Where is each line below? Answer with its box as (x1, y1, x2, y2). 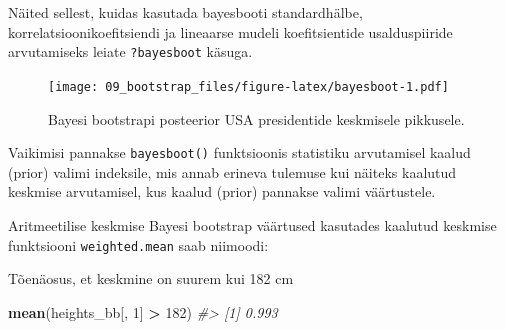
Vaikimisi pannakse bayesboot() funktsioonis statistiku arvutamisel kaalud (8, 142, 471, 163)
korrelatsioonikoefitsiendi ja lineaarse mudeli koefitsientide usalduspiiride (8, 21, 453, 42)
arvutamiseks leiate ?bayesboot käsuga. (8, 41, 253, 62)
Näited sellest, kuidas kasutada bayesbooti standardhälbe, (8, 2, 363, 22)
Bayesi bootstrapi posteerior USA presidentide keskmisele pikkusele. (48, 108, 465, 129)
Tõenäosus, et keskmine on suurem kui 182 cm (8, 268, 294, 289)
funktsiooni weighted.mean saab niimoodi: (8, 234, 269, 255)
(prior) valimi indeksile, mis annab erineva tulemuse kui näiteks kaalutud (8, 161, 457, 182)
